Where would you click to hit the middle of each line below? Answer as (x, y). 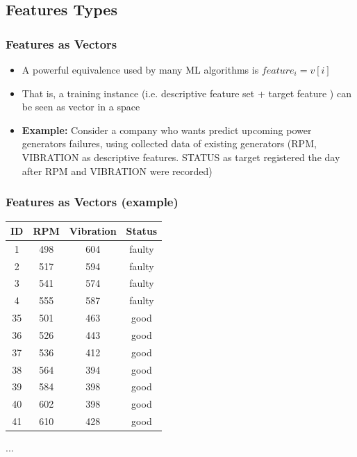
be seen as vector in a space (81, 107)
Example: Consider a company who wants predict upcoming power (167, 130)
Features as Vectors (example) (92, 202)
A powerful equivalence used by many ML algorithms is (140, 69)
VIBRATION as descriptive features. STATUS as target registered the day (181, 157)
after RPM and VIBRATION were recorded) (117, 171)
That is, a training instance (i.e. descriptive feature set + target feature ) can (186, 93)
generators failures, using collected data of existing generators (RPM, (169, 143)
